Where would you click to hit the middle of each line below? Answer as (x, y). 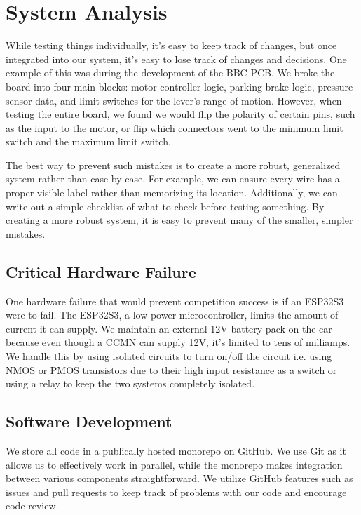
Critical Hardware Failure (101, 271)
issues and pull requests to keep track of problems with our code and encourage (176, 491)
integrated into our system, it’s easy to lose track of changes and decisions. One (176, 59)
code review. (32, 506)
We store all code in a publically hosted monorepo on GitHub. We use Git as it (176, 450)
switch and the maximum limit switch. (88, 141)
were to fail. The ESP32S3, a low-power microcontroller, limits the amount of (172, 315)
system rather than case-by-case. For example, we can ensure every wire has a (173, 179)
